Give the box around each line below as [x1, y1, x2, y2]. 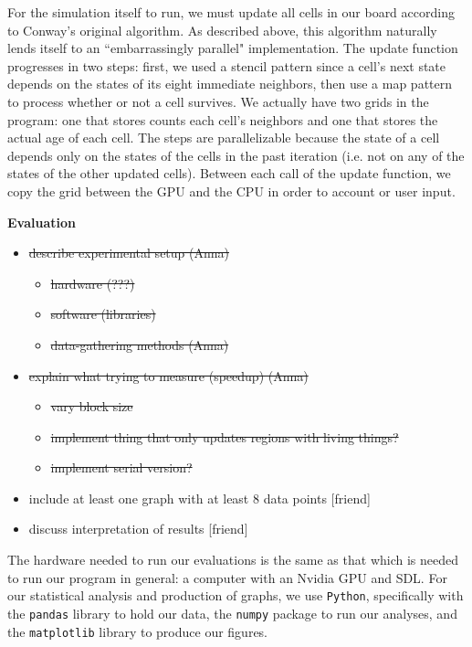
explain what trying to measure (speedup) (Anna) [28, 366, 309, 385]
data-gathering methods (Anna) [50, 334, 229, 354]
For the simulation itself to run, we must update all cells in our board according [7, 3, 455, 21]
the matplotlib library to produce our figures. [7, 621, 268, 641]
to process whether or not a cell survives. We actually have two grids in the [7, 91, 429, 111]
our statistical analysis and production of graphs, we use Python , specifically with [7, 586, 464, 605]
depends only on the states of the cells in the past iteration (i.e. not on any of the [7, 145, 465, 164]
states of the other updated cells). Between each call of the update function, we [7, 164, 451, 183]
